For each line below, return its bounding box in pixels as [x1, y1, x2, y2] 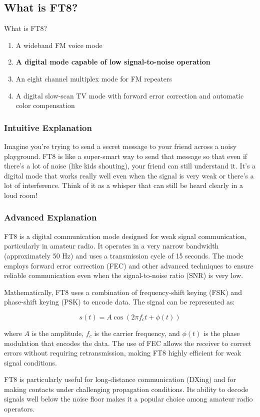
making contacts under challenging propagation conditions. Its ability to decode [4, 383, 248, 394]
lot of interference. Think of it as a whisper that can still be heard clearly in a [4, 180, 243, 190]
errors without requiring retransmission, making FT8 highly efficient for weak [4, 347, 241, 358]
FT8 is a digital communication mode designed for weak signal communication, [4, 230, 247, 241]
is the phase [203, 327, 240, 338]
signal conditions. [4, 357, 57, 367]
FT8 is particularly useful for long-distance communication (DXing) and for [4, 374, 236, 384]
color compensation [15, 100, 75, 110]
